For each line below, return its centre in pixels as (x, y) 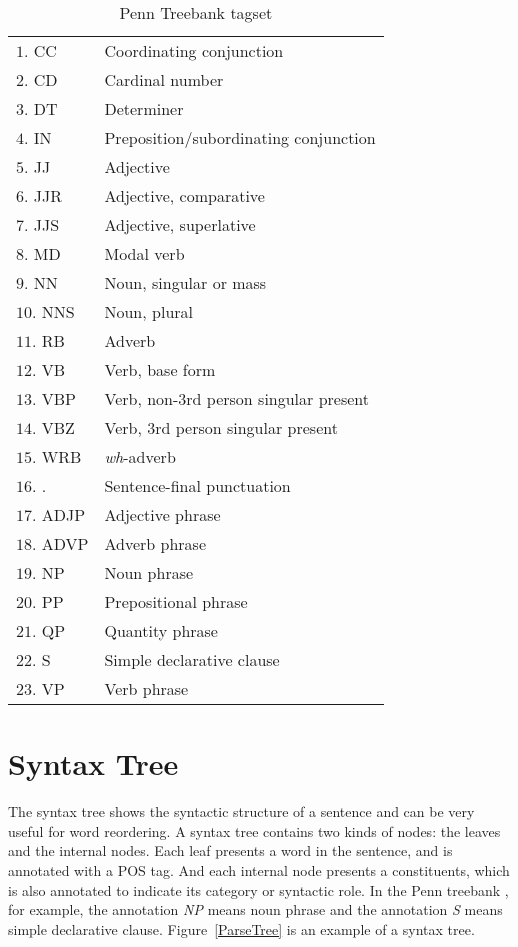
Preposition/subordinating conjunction (240, 137)
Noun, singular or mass (185, 282)
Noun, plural (148, 311)
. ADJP (59, 514)
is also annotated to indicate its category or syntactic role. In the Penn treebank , (258, 889)
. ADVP (60, 543)
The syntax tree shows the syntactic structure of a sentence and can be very (241, 811)
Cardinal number (164, 79)
